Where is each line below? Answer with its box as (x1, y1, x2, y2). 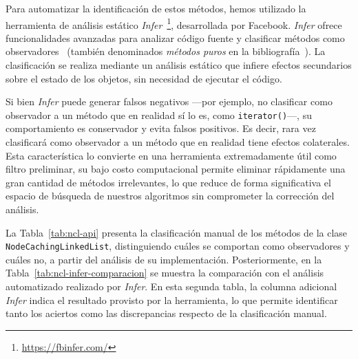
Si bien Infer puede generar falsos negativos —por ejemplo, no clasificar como (6, 94, 333, 109)
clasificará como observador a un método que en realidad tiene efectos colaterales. (6, 135, 350, 149)
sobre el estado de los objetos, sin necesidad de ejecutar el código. (6, 71, 282, 85)
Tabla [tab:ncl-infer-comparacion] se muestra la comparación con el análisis (6, 265, 324, 280)
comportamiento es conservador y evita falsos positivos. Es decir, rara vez (6, 121, 316, 135)
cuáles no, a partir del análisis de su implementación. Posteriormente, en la (6, 252, 322, 266)
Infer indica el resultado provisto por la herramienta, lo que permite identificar (6, 292, 338, 307)
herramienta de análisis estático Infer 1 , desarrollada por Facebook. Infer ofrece (6, 15, 342, 32)
